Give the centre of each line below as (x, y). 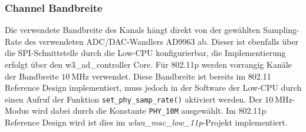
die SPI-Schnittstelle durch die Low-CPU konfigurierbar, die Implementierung (145, 53)
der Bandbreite (32, 76)
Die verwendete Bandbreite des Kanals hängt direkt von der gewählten (133, 30)
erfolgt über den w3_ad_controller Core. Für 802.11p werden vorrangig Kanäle (148, 64)
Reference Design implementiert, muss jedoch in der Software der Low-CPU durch (153, 88)
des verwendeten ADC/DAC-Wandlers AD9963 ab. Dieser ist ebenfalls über (162, 41)
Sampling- (281, 30)
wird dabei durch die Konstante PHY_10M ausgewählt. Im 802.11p (149, 110)
